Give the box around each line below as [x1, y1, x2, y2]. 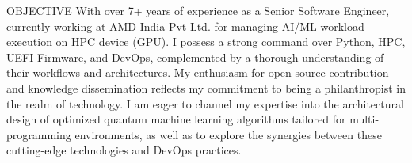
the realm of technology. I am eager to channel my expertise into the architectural [6, 95, 404, 112]
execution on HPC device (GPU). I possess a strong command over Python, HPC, [6, 33, 406, 50]
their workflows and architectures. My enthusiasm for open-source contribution [6, 64, 389, 81]
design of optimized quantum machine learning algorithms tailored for [6, 111, 346, 127]
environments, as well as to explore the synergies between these [74, 126, 382, 142]
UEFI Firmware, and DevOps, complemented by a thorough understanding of [6, 48, 384, 65]
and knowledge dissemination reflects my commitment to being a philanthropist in [6, 79, 406, 96]
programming [6, 126, 71, 142]
